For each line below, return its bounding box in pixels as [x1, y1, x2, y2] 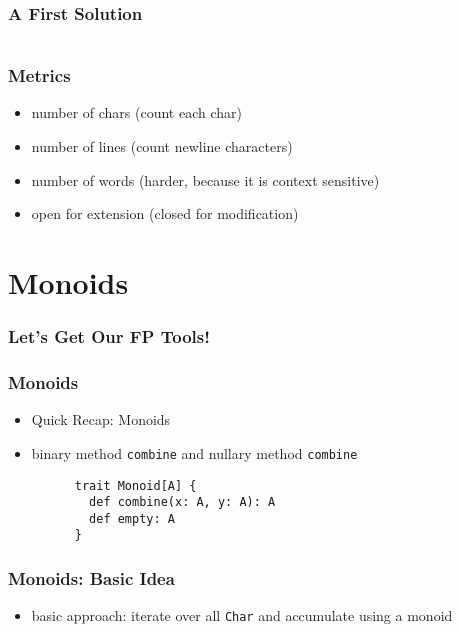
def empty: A [89, 511, 175, 526]
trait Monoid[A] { [74, 478, 197, 493]
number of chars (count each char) [31, 102, 242, 123]
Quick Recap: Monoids [31, 409, 171, 430]
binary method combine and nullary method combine [31, 442, 358, 463]
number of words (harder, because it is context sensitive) [31, 169, 380, 190]
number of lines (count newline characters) [31, 136, 293, 157]
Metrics [8, 63, 71, 88]
